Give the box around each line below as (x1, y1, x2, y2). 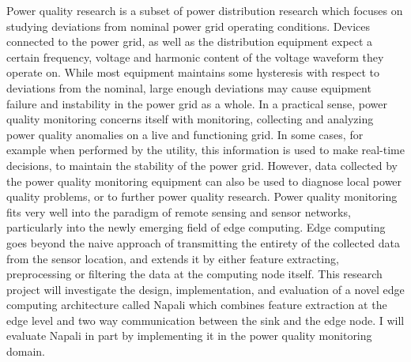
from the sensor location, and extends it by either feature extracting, (6, 250, 339, 266)
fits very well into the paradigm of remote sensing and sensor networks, (6, 203, 351, 220)
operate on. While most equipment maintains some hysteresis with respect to (6, 64, 379, 81)
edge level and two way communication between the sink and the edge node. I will (6, 311, 405, 328)
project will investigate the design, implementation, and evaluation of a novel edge (6, 281, 405, 297)
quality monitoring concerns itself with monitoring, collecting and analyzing (6, 111, 374, 127)
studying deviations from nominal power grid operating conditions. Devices (6, 17, 370, 34)
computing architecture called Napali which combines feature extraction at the (6, 296, 387, 313)
